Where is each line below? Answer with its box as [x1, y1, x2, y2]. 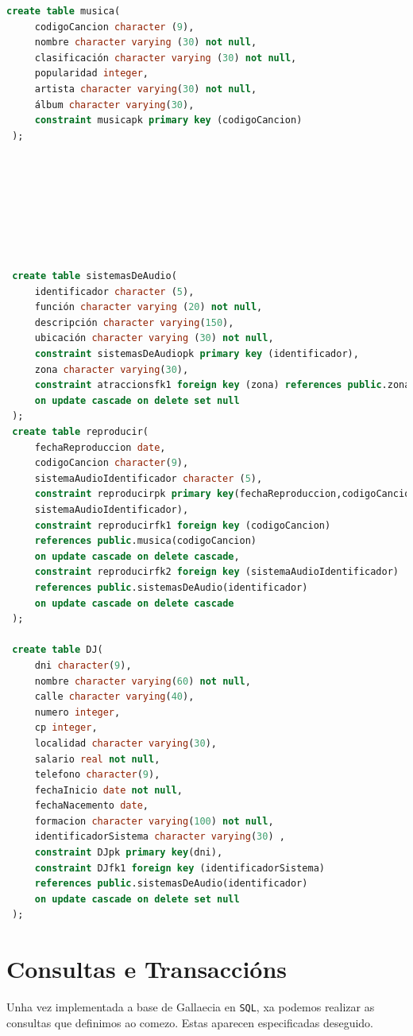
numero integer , [34, 706, 121, 718]
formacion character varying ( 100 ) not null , [34, 815, 274, 827]
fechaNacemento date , [34, 800, 149, 812]
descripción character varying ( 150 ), [34, 316, 234, 328]
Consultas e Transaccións [6, 953, 288, 985]
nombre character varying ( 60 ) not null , [34, 675, 251, 687]
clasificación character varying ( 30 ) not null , [34, 52, 297, 64]
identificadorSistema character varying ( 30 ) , [34, 831, 285, 843]
